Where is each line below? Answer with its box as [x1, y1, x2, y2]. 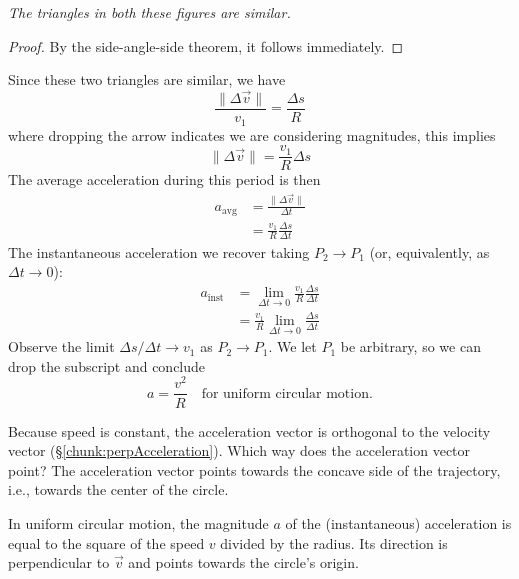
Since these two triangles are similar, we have [8, 69, 286, 90]
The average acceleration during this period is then [8, 169, 321, 190]
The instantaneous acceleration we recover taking [8, 241, 310, 262]
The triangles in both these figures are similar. [8, 2, 291, 22]
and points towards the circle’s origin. [128, 552, 359, 573]
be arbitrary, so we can [340, 336, 481, 357]
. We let [268, 336, 317, 357]
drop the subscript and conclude [8, 355, 206, 376]
